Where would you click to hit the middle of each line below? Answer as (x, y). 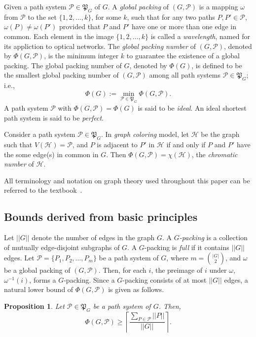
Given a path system (35, 6)
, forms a (43, 279)
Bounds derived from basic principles (101, 217)
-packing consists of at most (165, 279)
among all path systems (185, 75)
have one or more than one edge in (184, 26)
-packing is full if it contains (187, 247)
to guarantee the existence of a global (183, 56)
